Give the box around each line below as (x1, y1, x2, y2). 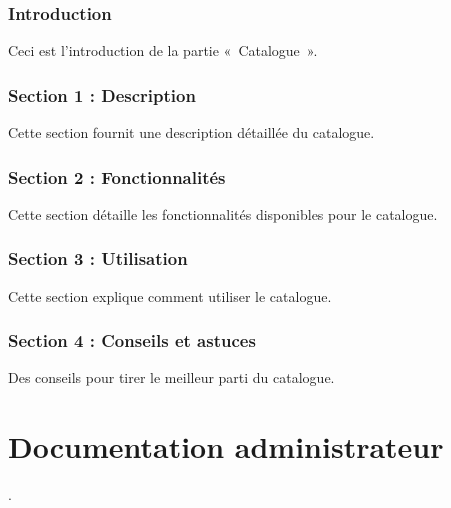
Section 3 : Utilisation (8, 246, 188, 271)
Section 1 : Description (8, 82, 196, 107)
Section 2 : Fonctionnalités (8, 164, 226, 189)
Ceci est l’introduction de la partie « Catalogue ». (8, 40, 318, 61)
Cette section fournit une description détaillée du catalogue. (8, 122, 375, 143)
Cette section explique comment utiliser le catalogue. (8, 285, 332, 306)
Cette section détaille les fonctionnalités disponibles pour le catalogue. (8, 203, 438, 224)
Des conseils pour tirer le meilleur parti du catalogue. (8, 367, 335, 388)
